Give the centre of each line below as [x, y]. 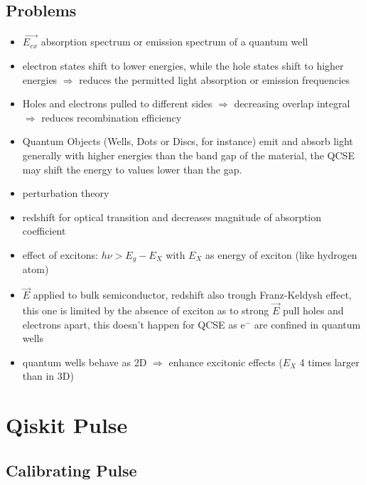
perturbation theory [66, 193]
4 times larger [329, 362]
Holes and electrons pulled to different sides [117, 103]
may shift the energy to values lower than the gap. [132, 169]
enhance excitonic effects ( [226, 362]
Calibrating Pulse [71, 470]
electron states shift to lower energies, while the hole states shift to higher [183, 66]
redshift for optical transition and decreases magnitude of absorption [172, 217]
